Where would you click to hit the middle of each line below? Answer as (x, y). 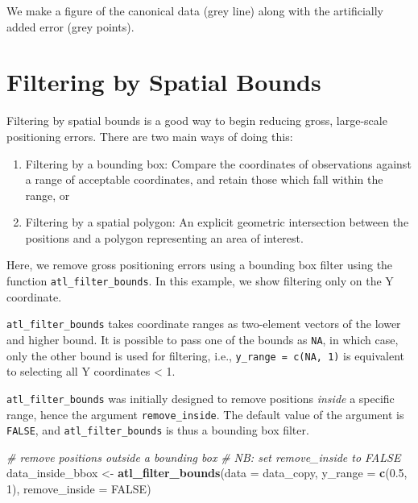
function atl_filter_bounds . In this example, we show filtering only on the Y (200, 281)
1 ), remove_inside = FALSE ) (79, 489)
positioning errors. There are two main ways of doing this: (150, 136)
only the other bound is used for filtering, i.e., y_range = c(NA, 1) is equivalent (206, 355)
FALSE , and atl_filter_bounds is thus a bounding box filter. (158, 430)
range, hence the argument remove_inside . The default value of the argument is (205, 414)
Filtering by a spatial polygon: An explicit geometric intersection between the (217, 222)
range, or (48, 195)
